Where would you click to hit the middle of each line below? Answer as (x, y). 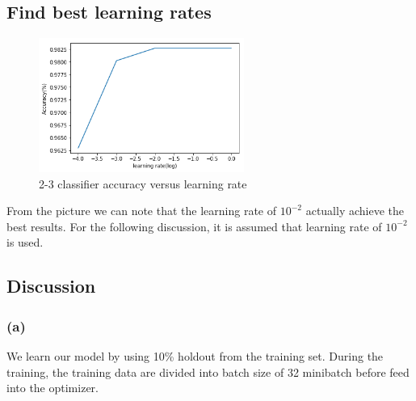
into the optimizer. (53, 388)
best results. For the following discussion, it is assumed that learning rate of (194, 226)
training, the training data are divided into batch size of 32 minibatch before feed (208, 371)
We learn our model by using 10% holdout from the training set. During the (195, 356)
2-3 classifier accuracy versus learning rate (143, 183)
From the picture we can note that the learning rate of (142, 211)
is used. (25, 242)
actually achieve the (355, 211)
